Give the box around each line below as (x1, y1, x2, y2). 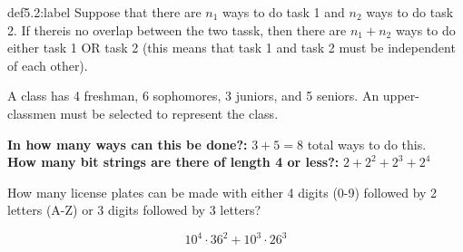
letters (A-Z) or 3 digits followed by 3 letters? (7, 200, 261, 219)
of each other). (7, 55, 88, 74)
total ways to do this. (307, 134, 427, 153)
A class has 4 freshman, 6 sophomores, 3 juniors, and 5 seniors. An (7, 86, 379, 105)
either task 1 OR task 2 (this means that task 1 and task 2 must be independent (7, 38, 456, 57)
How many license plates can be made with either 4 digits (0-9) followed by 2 (7, 182, 438, 201)
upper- (382, 86, 419, 105)
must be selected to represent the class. (60, 103, 279, 122)
